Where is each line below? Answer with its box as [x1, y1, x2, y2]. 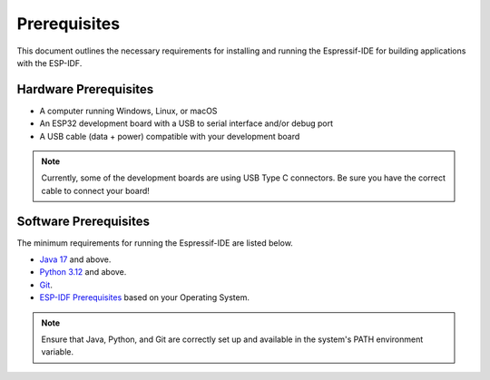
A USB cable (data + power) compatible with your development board [39, 131, 300, 141]
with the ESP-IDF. [16, 57, 83, 68]
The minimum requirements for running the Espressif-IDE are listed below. [16, 237, 294, 248]
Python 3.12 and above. [39, 267, 127, 278]
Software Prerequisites [16, 213, 150, 229]
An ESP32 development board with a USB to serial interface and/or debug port [39, 118, 334, 129]
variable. [41, 346, 74, 357]
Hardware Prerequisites [16, 82, 154, 97]
